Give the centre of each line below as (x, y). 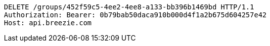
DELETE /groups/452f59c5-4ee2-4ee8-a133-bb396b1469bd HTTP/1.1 (129, 7)
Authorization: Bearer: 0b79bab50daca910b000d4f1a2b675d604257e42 (135, 15)
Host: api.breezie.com (48, 23)
